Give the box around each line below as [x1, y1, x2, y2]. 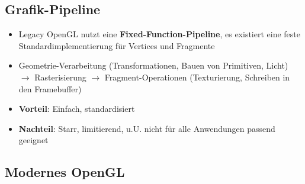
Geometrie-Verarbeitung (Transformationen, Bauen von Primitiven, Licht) [18, 59, 288, 72]
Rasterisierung [34, 70, 86, 83]
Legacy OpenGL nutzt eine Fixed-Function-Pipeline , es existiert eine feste [18, 28, 300, 40]
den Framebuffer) [18, 82, 82, 95]
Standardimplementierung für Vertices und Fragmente [18, 39, 215, 51]
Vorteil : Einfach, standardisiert [18, 102, 135, 115]
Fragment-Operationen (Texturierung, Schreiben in [104, 70, 290, 83]
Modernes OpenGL [5, 163, 125, 181]
